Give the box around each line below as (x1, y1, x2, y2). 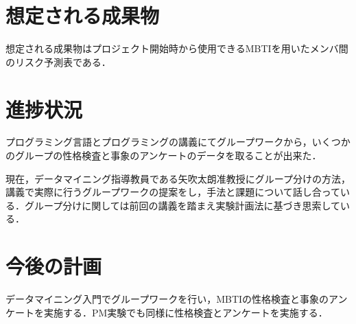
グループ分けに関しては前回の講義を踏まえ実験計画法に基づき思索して (24, 198, 341, 212)
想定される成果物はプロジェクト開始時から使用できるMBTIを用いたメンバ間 (5, 41, 348, 56)
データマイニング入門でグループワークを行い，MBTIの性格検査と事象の (5, 292, 329, 306)
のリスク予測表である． (5, 54, 111, 69)
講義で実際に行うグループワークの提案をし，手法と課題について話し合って (5, 185, 341, 199)
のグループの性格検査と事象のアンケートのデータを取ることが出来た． (5, 148, 322, 163)
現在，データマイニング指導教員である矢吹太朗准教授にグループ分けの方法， (5, 171, 351, 185)
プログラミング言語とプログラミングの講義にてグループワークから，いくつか (5, 135, 351, 149)
